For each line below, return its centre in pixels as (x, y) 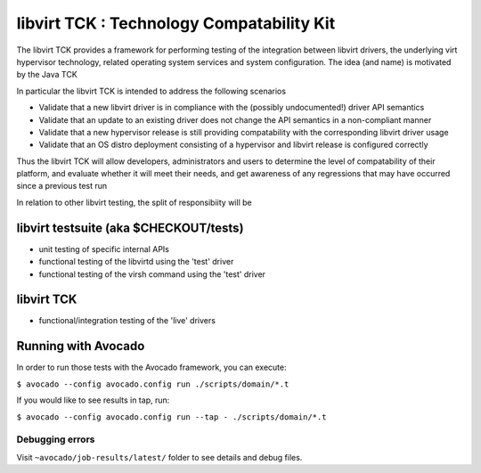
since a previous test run (62, 186)
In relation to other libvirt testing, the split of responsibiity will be (135, 202)
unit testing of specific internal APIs (104, 249)
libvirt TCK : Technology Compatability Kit (176, 23)
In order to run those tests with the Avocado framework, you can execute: (151, 367)
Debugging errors (56, 439)
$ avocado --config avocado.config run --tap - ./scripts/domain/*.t (171, 417)
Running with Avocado (81, 346)
